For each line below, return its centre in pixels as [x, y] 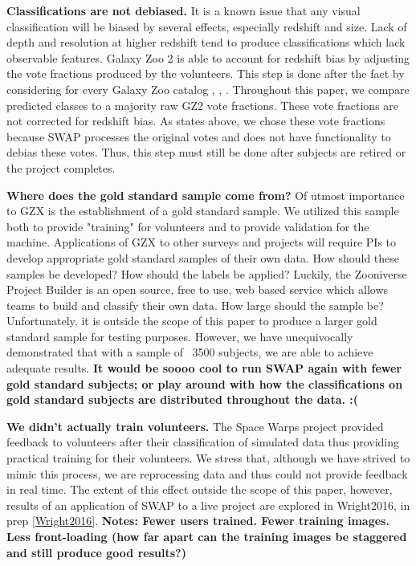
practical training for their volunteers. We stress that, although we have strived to [208, 458]
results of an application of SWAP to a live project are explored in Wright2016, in [208, 505]
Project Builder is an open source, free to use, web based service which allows [198, 289]
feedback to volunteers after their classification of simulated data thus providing [203, 442]
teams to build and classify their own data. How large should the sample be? [195, 305]
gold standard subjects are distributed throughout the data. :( [183, 399]
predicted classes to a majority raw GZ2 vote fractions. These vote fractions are [203, 105]
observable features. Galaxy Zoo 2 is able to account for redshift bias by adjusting [208, 57]
